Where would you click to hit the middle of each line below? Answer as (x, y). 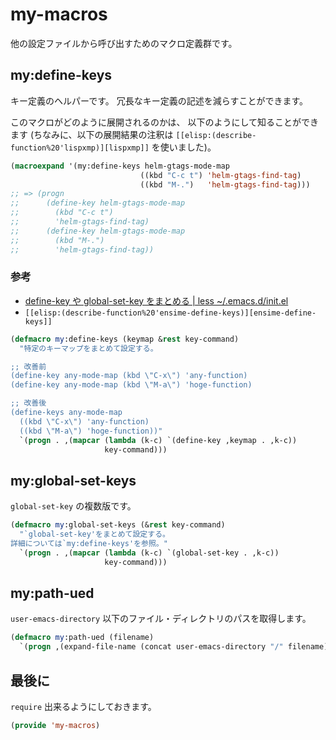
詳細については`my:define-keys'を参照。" (89, 543)
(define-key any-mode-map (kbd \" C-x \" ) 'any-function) (129, 376)
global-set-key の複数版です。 (73, 506)
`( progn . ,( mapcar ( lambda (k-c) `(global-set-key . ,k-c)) (149, 553)
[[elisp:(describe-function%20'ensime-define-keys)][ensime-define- (170, 313)
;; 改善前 (28, 366)
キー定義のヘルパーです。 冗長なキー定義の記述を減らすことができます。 (159, 100)
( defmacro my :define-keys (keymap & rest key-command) (125, 339)
